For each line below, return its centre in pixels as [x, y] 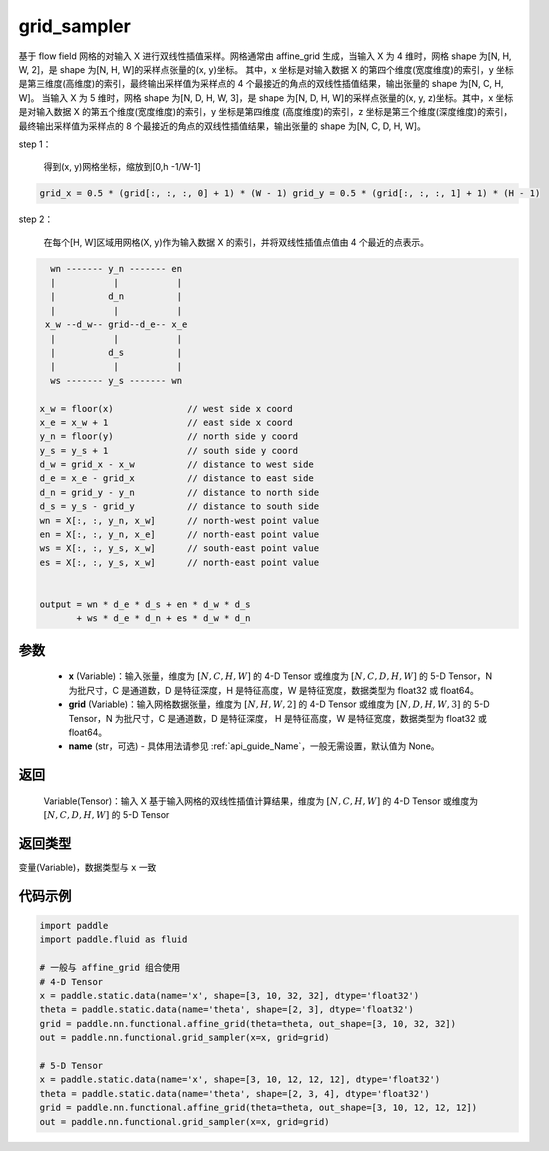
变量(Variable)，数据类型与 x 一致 [87, 867]
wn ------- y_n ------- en [116, 268]
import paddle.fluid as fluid [113, 939]
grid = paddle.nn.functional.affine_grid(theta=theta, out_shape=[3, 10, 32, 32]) [248, 1023]
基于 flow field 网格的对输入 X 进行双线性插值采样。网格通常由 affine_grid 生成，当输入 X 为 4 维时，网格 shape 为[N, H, [265, 56]
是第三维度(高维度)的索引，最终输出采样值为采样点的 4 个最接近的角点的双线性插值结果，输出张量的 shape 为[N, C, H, [261, 84]
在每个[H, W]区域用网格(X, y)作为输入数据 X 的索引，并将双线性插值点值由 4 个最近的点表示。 [236, 242]
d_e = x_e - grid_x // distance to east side [176, 478]
